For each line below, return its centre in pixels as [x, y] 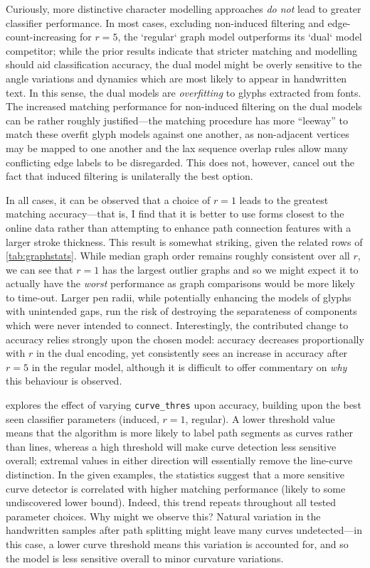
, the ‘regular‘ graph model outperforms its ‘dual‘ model [240, 37]
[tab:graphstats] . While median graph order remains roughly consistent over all [178, 256]
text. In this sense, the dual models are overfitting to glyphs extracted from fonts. [184, 92]
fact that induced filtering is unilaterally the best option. [129, 176]
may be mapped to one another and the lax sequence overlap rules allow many [177, 148]
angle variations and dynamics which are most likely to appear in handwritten [176, 78]
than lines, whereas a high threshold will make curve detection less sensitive [171, 446]
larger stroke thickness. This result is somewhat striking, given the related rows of [184, 241]
